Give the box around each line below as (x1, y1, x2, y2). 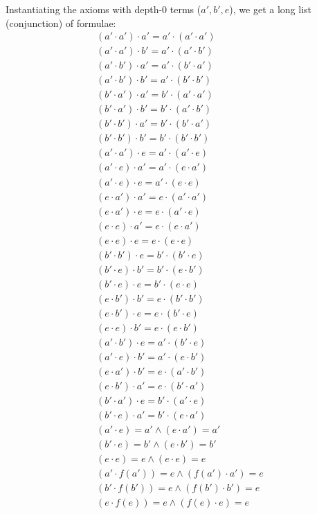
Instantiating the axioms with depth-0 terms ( (6, 2, 201, 16)
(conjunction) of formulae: (6, 15, 116, 30)
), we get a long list (229, 2, 312, 16)
